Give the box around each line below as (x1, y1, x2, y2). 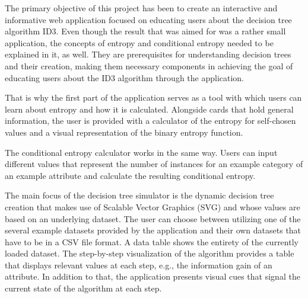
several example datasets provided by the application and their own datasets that (5, 224, 301, 236)
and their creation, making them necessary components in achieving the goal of (5, 59, 293, 72)
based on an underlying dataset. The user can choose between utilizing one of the (5, 212, 301, 225)
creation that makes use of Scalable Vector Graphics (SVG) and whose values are (5, 200, 300, 213)
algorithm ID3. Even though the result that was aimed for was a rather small (5, 25, 286, 37)
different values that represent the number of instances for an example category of (5, 158, 303, 170)
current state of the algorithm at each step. (5, 282, 162, 294)
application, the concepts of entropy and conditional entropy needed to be (5, 36, 274, 49)
